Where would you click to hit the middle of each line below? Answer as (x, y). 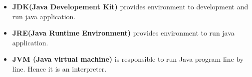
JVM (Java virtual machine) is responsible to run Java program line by (128, 59)
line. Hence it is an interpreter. (59, 68)
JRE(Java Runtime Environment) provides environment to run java (123, 33)
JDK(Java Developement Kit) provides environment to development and (130, 6)
